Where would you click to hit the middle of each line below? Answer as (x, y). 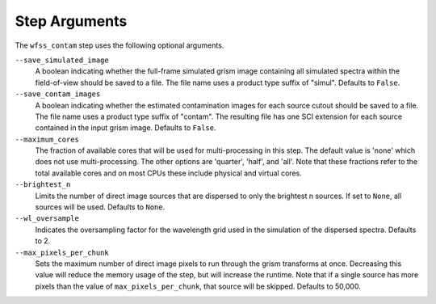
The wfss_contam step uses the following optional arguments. (119, 45)
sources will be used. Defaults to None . (100, 207)
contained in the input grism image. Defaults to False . (126, 128)
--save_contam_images (58, 94)
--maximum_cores (47, 139)
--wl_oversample (47, 219)
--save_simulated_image (62, 60)
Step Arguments (71, 21)
